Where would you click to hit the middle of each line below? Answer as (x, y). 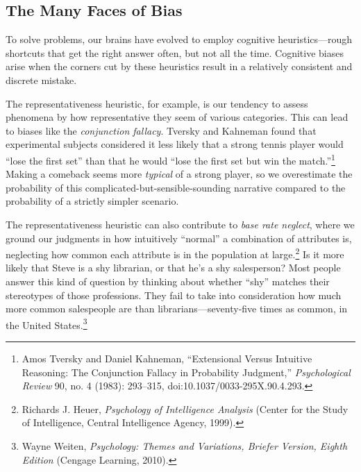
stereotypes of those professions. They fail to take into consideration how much (174, 295)
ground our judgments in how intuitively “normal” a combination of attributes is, (179, 238)
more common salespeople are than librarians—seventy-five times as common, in (177, 309)
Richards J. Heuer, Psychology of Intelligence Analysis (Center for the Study (185, 408)
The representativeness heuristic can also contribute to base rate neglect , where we (180, 224)
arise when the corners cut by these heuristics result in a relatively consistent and (179, 66)
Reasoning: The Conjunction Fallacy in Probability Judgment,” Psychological (186, 372)
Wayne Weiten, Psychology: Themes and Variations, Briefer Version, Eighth (185, 446)
